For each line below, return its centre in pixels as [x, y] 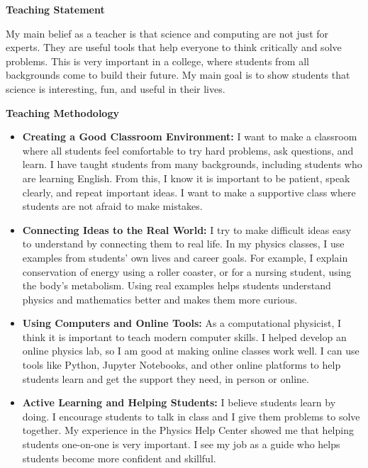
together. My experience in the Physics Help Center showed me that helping [188, 430]
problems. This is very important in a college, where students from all [157, 61]
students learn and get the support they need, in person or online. [166, 378]
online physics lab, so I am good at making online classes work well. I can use [191, 351]
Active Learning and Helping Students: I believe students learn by [179, 402]
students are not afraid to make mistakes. [112, 206]
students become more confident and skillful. [119, 458]
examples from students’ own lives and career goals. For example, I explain [185, 257]
